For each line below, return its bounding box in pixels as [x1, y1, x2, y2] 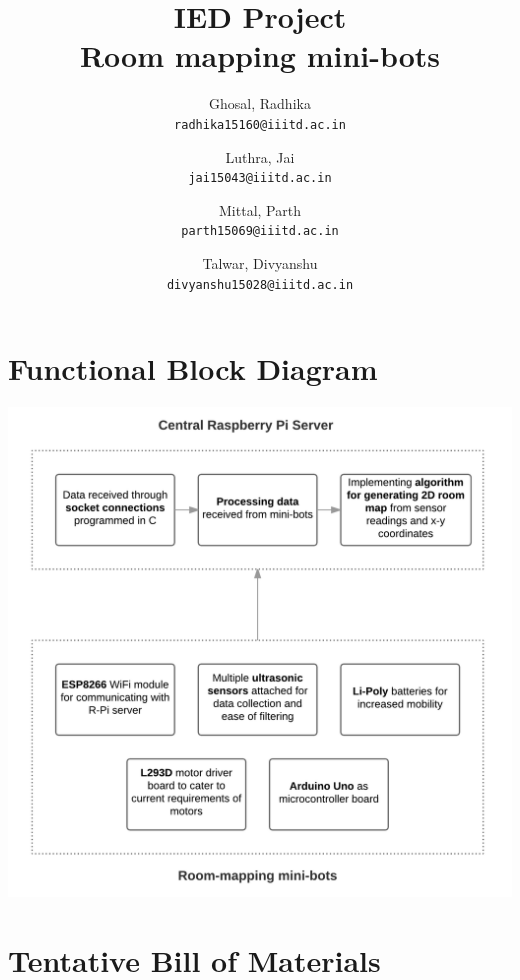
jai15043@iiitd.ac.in [188, 171, 332, 186]
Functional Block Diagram [8, 348, 378, 389]
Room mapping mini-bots [79, 35, 441, 76]
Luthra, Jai [225, 146, 295, 167]
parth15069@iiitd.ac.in [181, 224, 339, 239]
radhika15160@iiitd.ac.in [174, 117, 346, 132]
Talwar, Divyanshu [202, 253, 318, 274]
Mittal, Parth [219, 199, 301, 220]
